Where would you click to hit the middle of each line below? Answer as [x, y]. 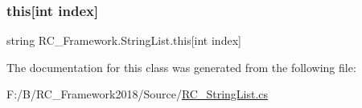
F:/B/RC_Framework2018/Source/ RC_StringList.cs [138, 94]
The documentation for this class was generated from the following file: [181, 67]
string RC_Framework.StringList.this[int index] [124, 40]
